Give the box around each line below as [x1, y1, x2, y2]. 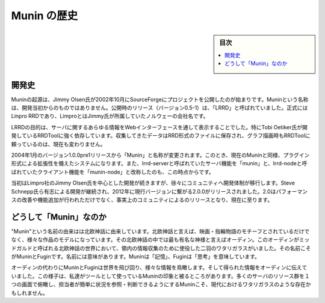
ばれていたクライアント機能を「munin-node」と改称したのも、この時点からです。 [11, 168, 215, 176]
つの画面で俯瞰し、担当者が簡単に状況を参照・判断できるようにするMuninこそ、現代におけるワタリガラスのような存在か [11, 281, 311, 288]
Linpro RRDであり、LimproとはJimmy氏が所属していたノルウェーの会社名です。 [11, 112, 209, 120]
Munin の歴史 [11, 9, 78, 22]
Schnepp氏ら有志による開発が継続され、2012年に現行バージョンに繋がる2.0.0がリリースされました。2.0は [11, 188, 276, 195]
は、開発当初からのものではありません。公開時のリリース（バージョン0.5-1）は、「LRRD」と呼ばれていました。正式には [11, 104, 308, 111]
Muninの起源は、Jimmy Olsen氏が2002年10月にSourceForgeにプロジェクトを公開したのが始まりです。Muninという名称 [11, 96, 309, 103]
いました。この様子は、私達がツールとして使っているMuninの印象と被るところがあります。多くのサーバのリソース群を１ [11, 272, 310, 280]
